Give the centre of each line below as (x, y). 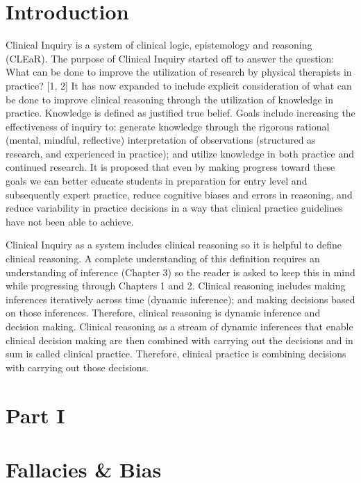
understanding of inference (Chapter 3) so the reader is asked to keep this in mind (180, 272)
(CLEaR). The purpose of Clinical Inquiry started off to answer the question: (170, 58)
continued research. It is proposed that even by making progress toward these (170, 167)
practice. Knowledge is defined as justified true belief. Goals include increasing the (180, 113)
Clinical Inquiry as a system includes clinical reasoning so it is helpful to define (174, 245)
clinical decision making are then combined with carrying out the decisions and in (179, 340)
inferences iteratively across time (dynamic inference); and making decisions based (180, 299)
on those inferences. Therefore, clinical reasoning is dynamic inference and (163, 313)
